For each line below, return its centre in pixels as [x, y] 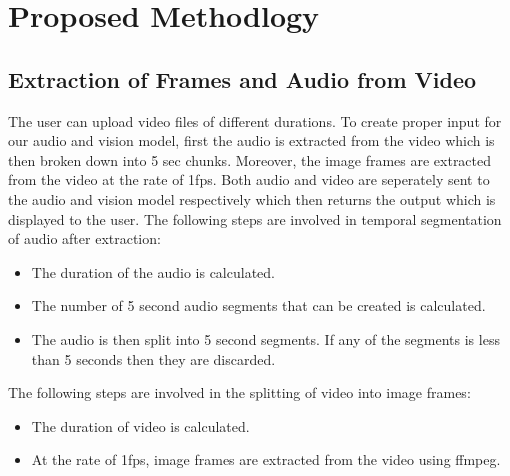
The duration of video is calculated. [140, 425]
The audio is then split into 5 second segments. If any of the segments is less [265, 338]
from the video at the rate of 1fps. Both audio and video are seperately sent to [249, 179]
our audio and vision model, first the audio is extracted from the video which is [251, 140]
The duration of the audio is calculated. [153, 271]
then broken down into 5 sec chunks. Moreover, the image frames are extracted [250, 159]
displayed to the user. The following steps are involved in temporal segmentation [255, 218]
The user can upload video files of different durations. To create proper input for [255, 120]
